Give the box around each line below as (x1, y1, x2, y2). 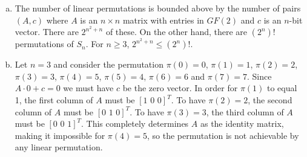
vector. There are (15, 25, 79, 38)
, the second (248, 94, 292, 106)
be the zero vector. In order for (122, 82, 238, 94)
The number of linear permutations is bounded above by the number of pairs (15, 2, 301, 14)
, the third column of (206, 105, 284, 118)
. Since (246, 69, 272, 82)
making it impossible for (15, 129, 105, 141)
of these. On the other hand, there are (105, 25, 248, 38)
